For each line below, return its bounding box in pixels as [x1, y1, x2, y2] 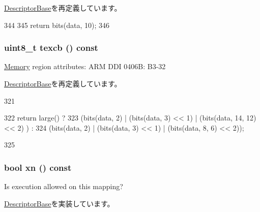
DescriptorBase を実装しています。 [4, 198, 114, 208]
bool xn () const [4, 161, 72, 173]
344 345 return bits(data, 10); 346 [4, 19, 110, 30]
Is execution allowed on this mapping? [4, 181, 123, 192]
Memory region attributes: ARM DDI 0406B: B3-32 [4, 61, 166, 72]
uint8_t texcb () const [4, 41, 98, 54]
